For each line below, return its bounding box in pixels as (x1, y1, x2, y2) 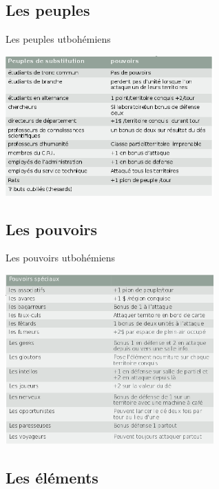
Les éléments (6, 466, 98, 488)
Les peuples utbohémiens (6, 32, 111, 46)
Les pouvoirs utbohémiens (6, 250, 116, 265)
